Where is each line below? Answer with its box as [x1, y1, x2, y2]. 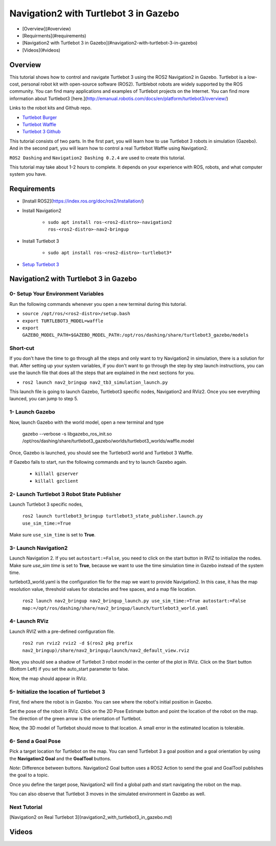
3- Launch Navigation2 [9, 544, 68, 551]
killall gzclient [35, 478, 79, 484]
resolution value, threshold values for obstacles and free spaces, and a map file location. [9, 586, 196, 592]
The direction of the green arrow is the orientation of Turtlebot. [9, 715, 142, 721]
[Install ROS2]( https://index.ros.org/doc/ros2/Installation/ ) [22, 198, 144, 204]
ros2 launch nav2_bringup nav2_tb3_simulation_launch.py [22, 379, 168, 385]
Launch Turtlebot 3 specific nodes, [9, 501, 83, 507]
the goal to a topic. [9, 772, 49, 778]
